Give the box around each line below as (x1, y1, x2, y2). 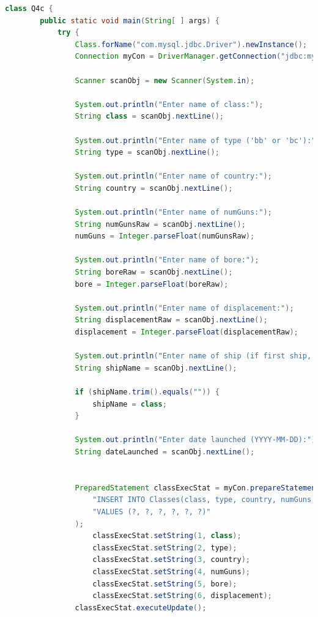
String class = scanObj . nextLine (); (75, 112, 224, 121)
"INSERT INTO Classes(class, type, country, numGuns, (92, 495, 316, 504)
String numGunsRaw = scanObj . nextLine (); (75, 220, 246, 229)
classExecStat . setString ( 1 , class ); (92, 531, 242, 541)
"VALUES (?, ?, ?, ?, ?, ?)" (92, 507, 211, 516)
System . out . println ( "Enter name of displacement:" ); (75, 303, 294, 312)
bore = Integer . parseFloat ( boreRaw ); (75, 279, 229, 289)
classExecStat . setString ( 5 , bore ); (92, 579, 237, 588)
